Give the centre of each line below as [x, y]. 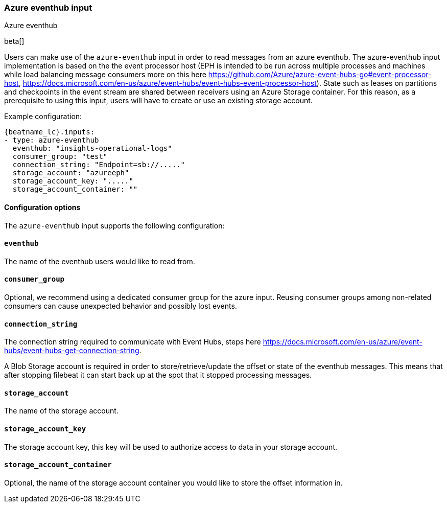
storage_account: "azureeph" [71, 173]
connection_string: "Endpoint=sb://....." [99, 165]
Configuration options [42, 207]
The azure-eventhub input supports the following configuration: [114, 225]
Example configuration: [43, 117]
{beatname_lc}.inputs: [50, 132]
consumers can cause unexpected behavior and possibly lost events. [121, 306]
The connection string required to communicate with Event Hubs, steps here [133, 342]
